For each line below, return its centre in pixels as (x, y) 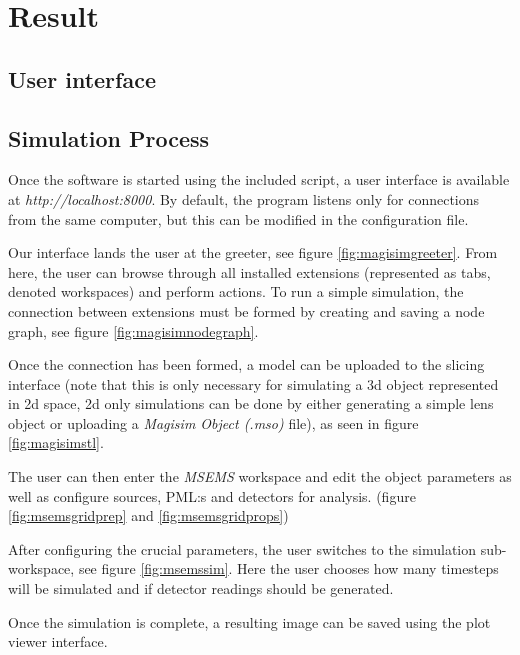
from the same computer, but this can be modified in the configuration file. (238, 218)
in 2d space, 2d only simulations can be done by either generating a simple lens (251, 403)
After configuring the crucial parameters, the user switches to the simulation (242, 548)
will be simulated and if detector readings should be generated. (201, 588)
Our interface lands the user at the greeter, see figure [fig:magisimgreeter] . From (253, 252)
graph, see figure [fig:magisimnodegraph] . (133, 330)
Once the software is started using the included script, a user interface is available (259, 179)
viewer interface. (58, 641)
